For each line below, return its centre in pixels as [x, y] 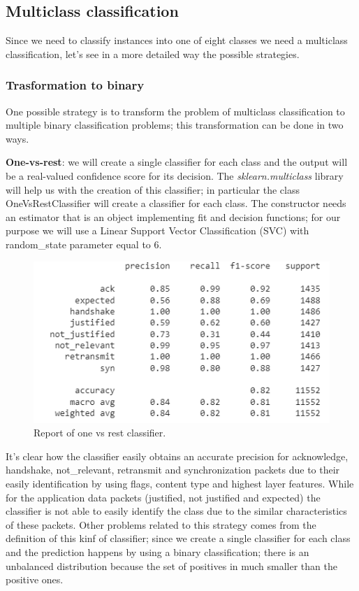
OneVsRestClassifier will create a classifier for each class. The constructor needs [176, 203]
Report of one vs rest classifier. [100, 433]
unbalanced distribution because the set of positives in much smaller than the [171, 565]
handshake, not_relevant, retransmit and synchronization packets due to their [173, 470]
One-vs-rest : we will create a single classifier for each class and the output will [177, 162]
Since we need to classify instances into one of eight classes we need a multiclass [177, 40]
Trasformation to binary [75, 85]
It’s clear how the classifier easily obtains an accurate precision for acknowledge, [177, 456]
